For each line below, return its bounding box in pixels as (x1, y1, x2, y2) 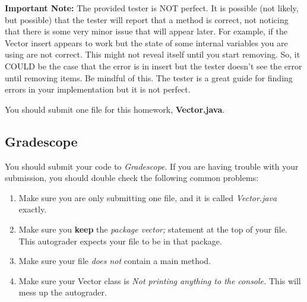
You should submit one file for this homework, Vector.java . (5, 103, 225, 115)
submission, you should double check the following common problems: (5, 171, 259, 184)
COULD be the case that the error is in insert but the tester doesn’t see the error (5, 59, 302, 72)
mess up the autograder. (18, 286, 107, 298)
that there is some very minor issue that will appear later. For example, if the (5, 25, 287, 37)
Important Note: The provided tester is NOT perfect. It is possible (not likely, (5, 2, 299, 14)
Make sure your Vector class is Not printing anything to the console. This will (18, 274, 301, 287)
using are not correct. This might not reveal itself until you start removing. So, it (5, 48, 300, 61)
